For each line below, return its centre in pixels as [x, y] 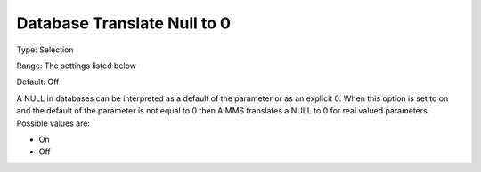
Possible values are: [53, 123]
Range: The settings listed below [77, 66]
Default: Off [38, 82]
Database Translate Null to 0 [124, 23]
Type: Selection [45, 50]
